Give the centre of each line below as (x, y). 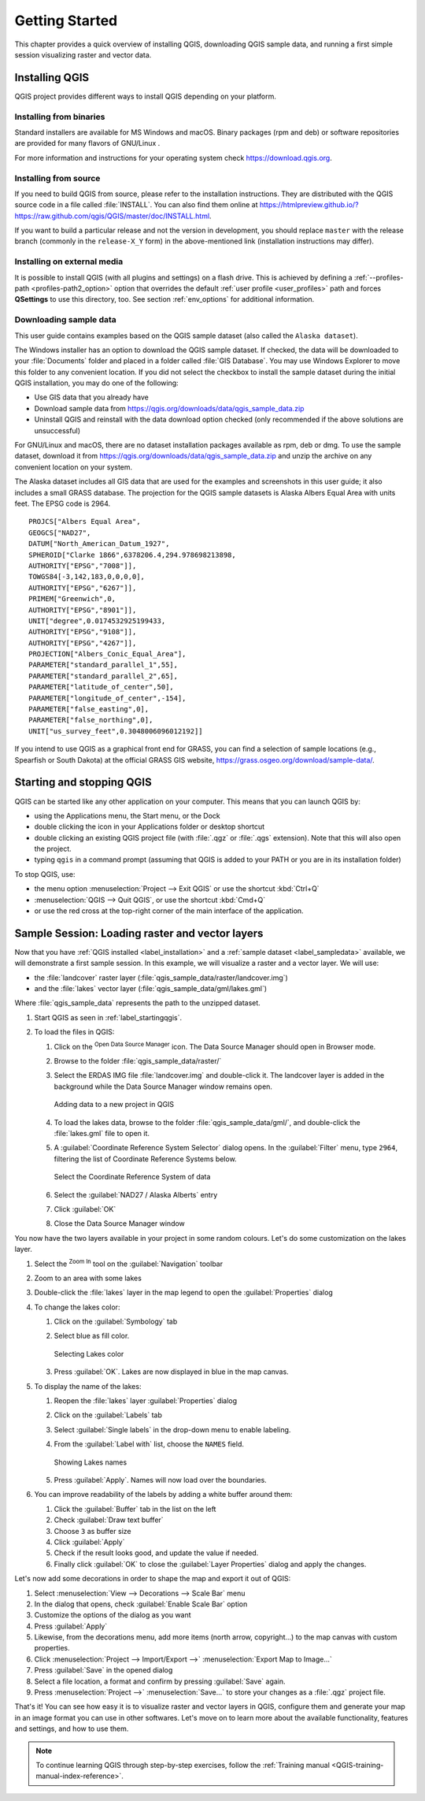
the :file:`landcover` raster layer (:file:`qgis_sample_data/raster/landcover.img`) (161, 978)
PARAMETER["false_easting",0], (89, 709)
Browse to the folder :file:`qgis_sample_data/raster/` (138, 1061)
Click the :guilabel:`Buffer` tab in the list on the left (135, 1509)
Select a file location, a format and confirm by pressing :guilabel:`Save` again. (160, 1681)
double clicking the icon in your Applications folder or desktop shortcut (150, 826)
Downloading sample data (66, 320)
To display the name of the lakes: (88, 1386)
